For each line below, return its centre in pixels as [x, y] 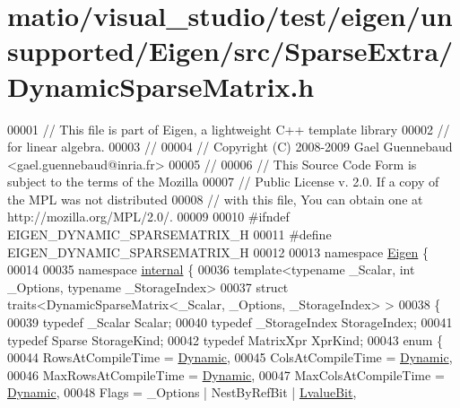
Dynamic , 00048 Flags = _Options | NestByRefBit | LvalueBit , [182, 392]
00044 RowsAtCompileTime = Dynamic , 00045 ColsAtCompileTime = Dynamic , [230, 357]
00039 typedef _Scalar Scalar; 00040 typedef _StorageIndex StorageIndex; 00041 [230, 322]
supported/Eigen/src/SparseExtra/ [230, 51]
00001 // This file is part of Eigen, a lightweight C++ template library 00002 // [229, 129]
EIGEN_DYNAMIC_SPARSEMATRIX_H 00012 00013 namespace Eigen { [218, 252]
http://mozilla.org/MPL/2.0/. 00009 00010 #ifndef [148, 217]
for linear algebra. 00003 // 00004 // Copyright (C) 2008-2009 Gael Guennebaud [230, 147]
